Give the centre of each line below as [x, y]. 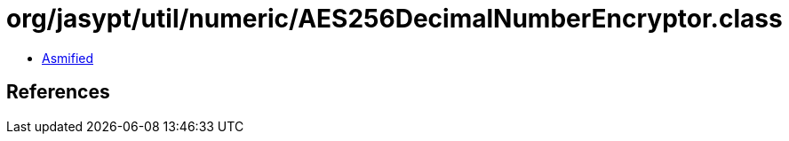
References [58, 92]
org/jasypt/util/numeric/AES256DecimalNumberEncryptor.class [394, 19]
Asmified [68, 58]
